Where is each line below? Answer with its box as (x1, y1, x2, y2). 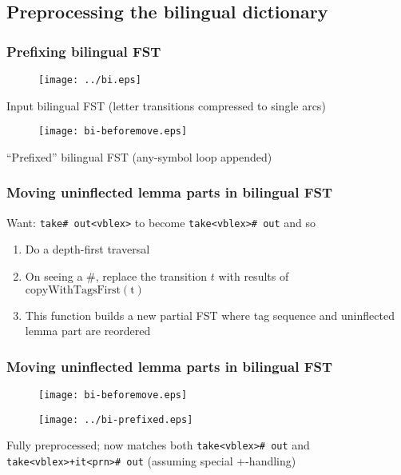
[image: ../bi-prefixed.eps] (38, 413, 193, 425)
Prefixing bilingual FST (6, 41, 161, 61)
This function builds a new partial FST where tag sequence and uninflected (25, 306, 395, 323)
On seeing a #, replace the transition (25, 267, 208, 284)
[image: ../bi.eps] (38, 74, 141, 86)
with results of (218, 267, 289, 284)
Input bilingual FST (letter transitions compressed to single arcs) (6, 97, 326, 114)
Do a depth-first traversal (25, 241, 150, 257)
